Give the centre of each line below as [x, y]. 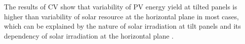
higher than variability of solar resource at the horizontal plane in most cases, [122, 16]
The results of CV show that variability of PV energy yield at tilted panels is [121, 6]
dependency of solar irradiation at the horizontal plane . [89, 35]
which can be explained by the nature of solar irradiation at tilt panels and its [122, 26]
